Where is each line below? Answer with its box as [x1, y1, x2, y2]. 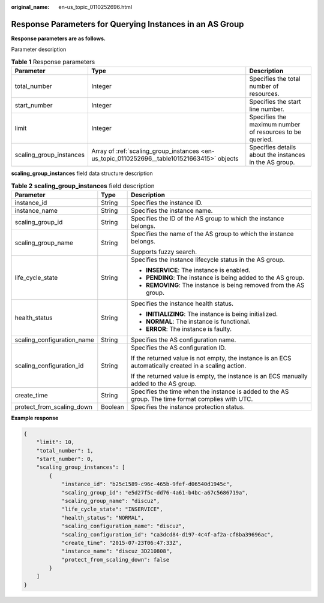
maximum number [249, 120, 301, 129]
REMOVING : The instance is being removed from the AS [146, 281, 305, 289]
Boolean [101, 402, 124, 411]
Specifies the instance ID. [131, 198, 203, 207]
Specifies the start [249, 98, 301, 106]
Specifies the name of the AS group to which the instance [131, 230, 294, 238]
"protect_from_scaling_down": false [61, 556, 170, 563]
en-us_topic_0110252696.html [58, 4, 133, 10]
